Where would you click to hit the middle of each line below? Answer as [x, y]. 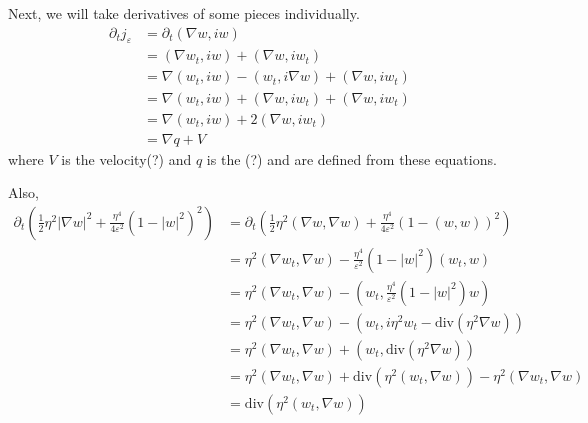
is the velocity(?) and [126, 158]
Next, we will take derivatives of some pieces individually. [184, 13]
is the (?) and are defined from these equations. [351, 158]
